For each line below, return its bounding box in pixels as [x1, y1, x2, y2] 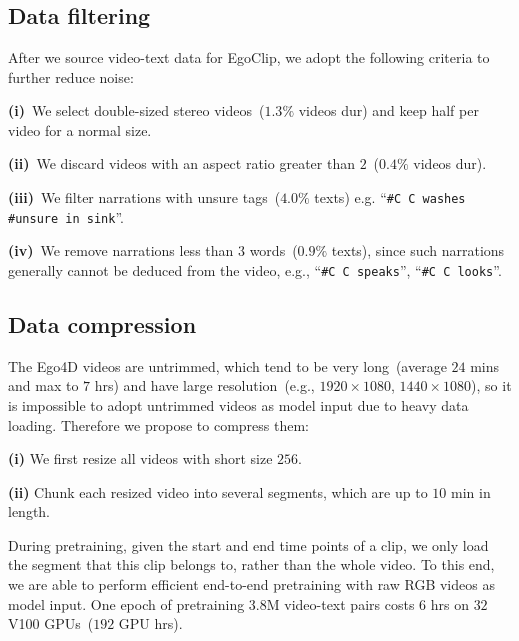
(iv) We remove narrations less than [8, 240, 234, 261]
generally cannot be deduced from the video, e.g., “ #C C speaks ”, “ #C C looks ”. [8, 259, 502, 280]
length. [8, 501, 51, 522]
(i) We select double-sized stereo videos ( [8, 100, 265, 121]
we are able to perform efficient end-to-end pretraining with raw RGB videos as [8, 574, 495, 595]
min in [450, 481, 491, 502]
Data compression [8, 308, 197, 339]
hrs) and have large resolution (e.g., [94, 375, 315, 396]
